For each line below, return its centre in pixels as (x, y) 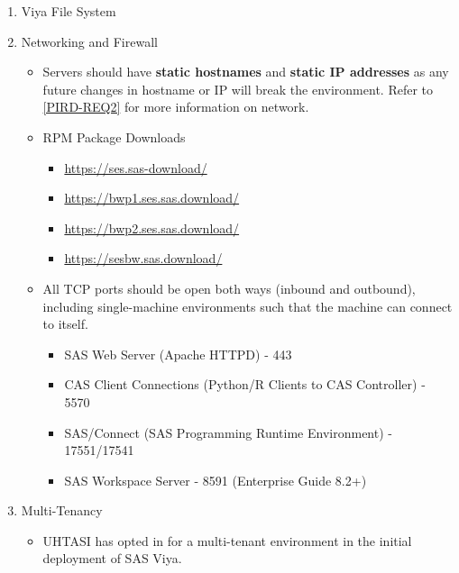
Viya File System (69, 11)
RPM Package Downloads (114, 136)
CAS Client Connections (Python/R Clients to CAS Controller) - (245, 384)
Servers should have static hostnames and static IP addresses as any (246, 72)
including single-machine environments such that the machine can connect (248, 306)
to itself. (65, 324)
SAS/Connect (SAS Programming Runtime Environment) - (228, 432)
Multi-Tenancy (62, 510)
